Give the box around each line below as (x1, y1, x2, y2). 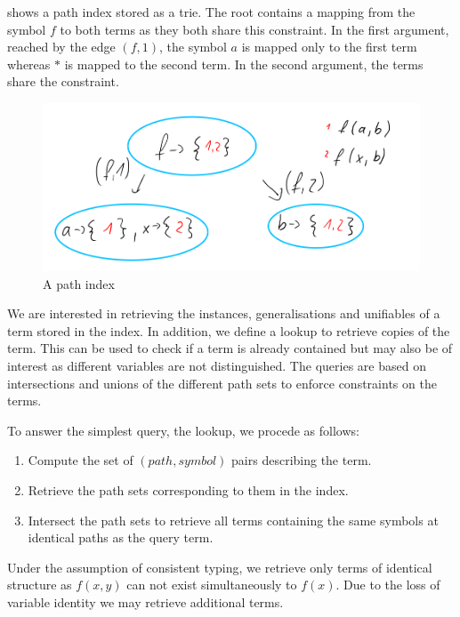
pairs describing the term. (231, 451, 372, 469)
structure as (7, 575, 72, 594)
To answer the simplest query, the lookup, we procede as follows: (7, 421, 359, 439)
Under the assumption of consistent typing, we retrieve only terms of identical (7, 557, 432, 576)
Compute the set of (28, 451, 133, 469)
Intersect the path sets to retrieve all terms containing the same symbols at (28, 510, 439, 529)
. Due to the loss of (335, 575, 440, 594)
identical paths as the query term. (28, 528, 214, 547)
